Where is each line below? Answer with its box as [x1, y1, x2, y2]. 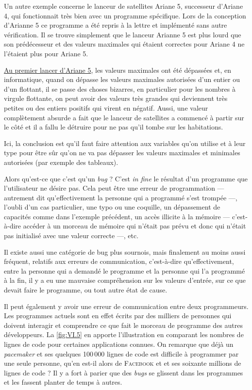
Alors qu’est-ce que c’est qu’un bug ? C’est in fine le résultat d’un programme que [4, 173, 248, 183]
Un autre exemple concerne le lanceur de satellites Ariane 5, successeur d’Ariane [4, 1, 243, 11]
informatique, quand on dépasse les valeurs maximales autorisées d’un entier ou [4, 74, 240, 84]
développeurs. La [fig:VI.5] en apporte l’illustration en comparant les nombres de [4, 329, 244, 340]
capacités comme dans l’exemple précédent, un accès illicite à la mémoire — [4, 211, 230, 221]
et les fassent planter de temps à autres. [4, 377, 122, 387]
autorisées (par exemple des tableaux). [4, 157, 118, 167]
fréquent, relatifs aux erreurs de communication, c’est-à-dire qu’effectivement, [4, 256, 234, 266]
